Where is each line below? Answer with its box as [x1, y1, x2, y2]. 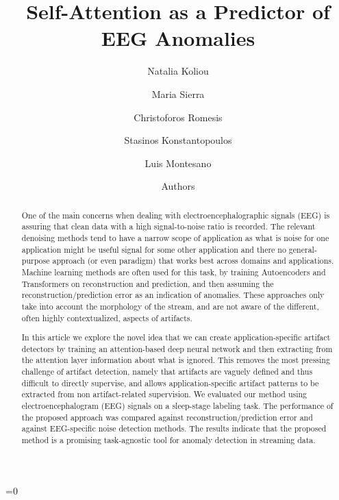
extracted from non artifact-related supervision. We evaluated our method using [21, 388, 307, 400]
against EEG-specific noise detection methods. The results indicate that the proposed [21, 423, 327, 434]
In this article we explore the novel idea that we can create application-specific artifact [21, 332, 331, 343]
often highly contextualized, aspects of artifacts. [21, 312, 192, 323]
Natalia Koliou [147, 64, 209, 78]
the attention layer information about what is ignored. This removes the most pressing [21, 354, 330, 366]
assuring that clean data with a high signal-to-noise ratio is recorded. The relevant [21, 221, 316, 232]
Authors [161, 179, 195, 193]
